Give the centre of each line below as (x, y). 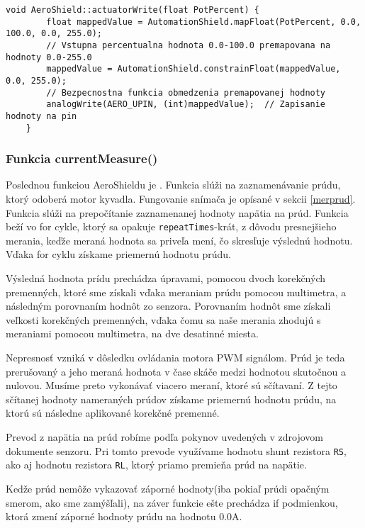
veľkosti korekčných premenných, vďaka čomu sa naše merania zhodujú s (163, 319)
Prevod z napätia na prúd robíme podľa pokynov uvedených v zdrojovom (165, 437)
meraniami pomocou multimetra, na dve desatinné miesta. (132, 333)
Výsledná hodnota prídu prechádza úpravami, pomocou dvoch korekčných (165, 278)
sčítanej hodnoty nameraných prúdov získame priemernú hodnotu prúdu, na (171, 399)
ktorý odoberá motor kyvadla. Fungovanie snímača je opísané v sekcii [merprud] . (181, 199)
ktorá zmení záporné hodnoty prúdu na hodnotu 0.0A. (124, 516)
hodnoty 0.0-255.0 (49, 57)
